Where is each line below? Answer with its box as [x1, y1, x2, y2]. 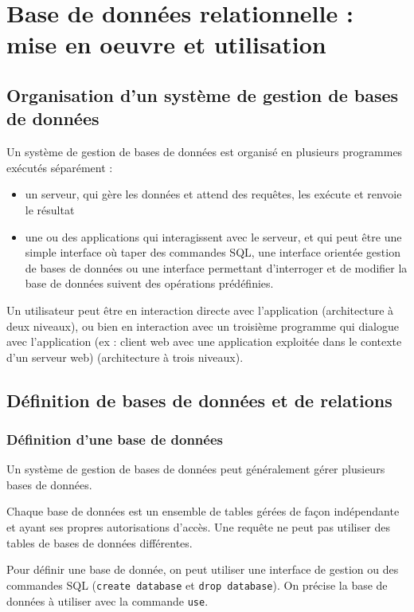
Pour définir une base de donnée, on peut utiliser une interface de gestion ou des [6, 561, 399, 578]
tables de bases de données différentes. [6, 534, 193, 551]
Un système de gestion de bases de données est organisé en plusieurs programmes [6, 143, 403, 160]
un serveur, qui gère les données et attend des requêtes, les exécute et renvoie [25, 186, 402, 202]
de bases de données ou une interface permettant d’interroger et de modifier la [25, 259, 408, 276]
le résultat [25, 201, 75, 218]
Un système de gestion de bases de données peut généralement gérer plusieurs [6, 461, 385, 477]
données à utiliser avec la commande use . [6, 592, 209, 609]
